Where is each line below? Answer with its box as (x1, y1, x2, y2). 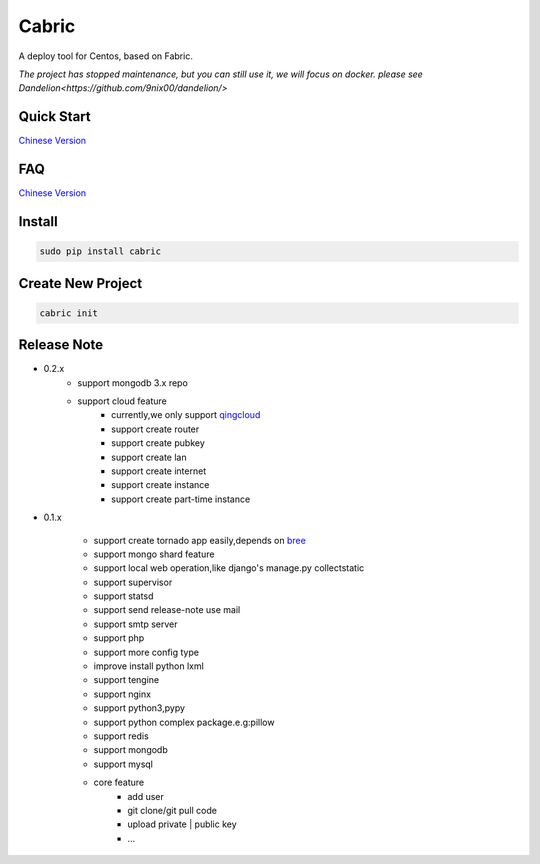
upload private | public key (127, 818, 237, 830)
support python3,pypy (93, 702, 185, 714)
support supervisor (93, 576, 173, 588)
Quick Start (18, 108, 91, 125)
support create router (111, 423, 200, 435)
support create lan (111, 451, 187, 463)
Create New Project (18, 275, 143, 292)
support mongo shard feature (93, 548, 215, 560)
